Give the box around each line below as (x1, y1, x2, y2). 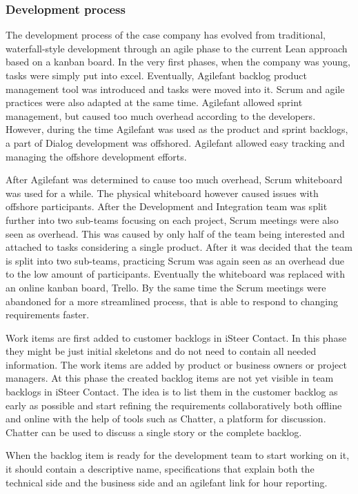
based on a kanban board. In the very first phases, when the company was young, (6, 54, 350, 69)
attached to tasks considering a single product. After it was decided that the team (6, 240, 352, 254)
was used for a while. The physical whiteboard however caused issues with (6, 185, 319, 200)
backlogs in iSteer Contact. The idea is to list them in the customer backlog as (6, 384, 338, 399)
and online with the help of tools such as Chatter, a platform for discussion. (6, 411, 326, 426)
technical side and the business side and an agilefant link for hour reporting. (6, 475, 328, 489)
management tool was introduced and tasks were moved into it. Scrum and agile (6, 81, 345, 96)
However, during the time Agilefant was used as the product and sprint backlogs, (6, 122, 348, 136)
